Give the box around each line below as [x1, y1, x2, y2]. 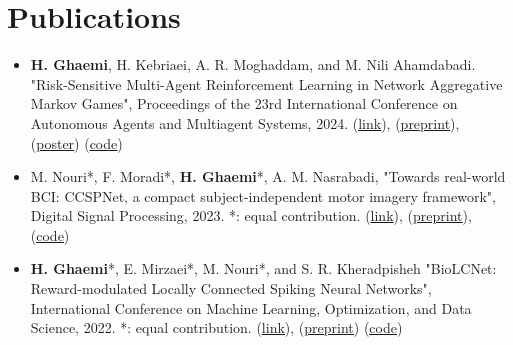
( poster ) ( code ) [30, 132, 123, 153]
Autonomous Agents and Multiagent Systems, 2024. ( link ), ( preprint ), [30, 112, 460, 133]
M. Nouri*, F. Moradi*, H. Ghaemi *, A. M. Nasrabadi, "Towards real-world [30, 166, 506, 187]
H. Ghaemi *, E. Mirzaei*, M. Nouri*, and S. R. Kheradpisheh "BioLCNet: [30, 258, 497, 279]
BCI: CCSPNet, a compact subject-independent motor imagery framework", [30, 185, 496, 206]
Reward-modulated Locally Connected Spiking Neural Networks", [30, 278, 432, 299]
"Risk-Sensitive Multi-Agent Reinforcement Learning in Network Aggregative [30, 73, 503, 94]
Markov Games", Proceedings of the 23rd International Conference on [30, 93, 458, 114]
